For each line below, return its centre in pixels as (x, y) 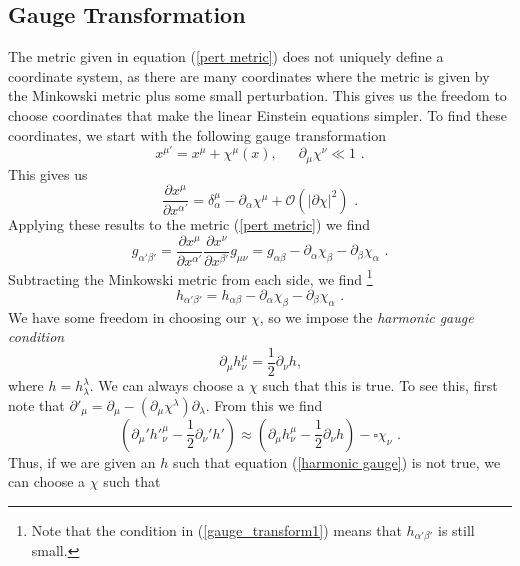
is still (456, 529)
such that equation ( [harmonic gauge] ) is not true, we (336, 461)
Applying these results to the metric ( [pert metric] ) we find (189, 224)
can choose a (47, 481)
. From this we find (264, 404)
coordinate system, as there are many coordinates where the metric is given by (249, 75)
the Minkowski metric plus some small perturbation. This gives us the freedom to (257, 95)
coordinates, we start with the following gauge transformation (197, 134)
